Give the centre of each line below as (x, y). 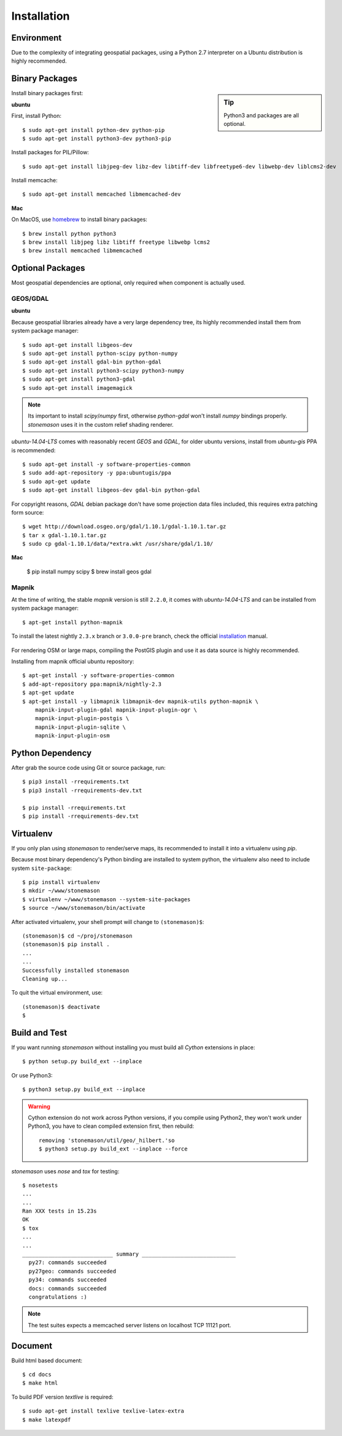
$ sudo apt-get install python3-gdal (79, 379)
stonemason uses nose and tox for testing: (65, 1171)
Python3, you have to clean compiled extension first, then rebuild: (111, 1126)
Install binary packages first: (47, 93)
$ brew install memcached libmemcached (82, 251)
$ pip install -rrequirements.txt (74, 808)
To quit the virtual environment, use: (57, 993)
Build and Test (39, 1032)
